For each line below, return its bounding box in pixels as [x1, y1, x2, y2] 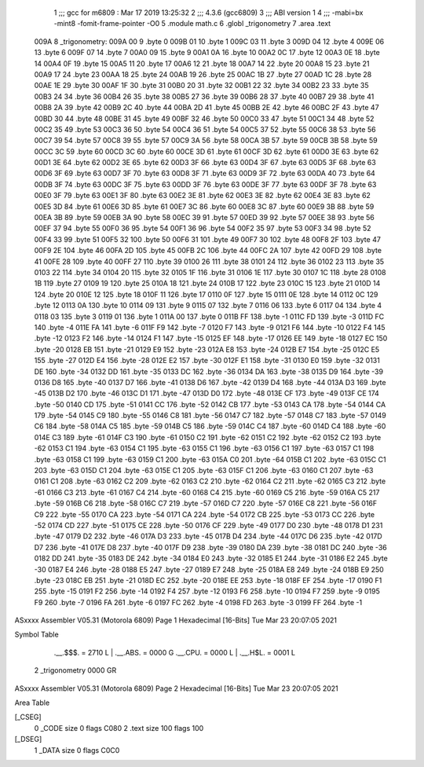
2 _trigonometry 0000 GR [34, 666, 117, 675]
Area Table [14, 698, 50, 707]
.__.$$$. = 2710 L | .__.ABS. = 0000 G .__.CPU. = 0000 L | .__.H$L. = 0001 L [53, 648, 296, 657]
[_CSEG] [14, 712, 42, 722]
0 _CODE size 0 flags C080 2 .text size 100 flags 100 [34, 723, 204, 732]
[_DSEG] [14, 735, 42, 744]
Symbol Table [14, 629, 59, 640]
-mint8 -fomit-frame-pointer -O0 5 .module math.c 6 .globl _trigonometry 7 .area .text [53, 19, 331, 28]
